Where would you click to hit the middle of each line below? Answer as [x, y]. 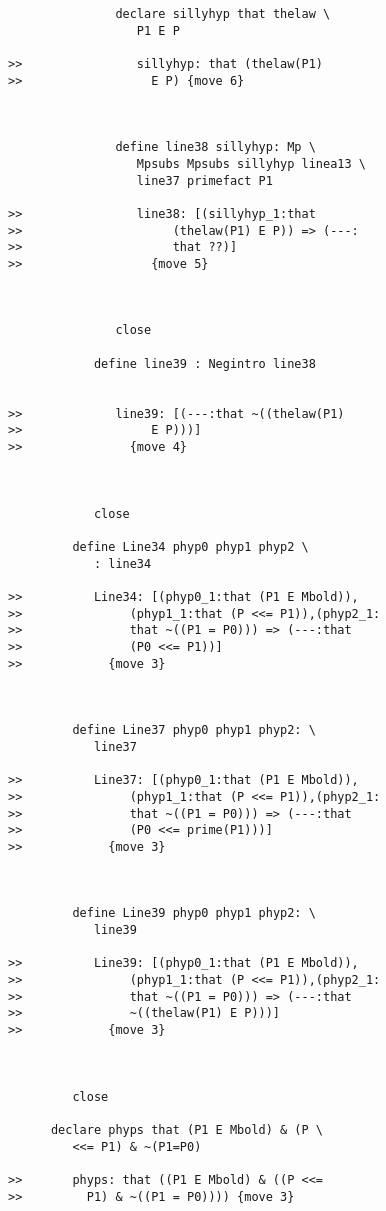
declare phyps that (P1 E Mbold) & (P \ [186, 1129]
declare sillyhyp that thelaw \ [223, 14]
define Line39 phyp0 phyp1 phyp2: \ [194, 913]
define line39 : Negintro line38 [204, 363]
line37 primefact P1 [204, 180]
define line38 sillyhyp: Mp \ [215, 147]
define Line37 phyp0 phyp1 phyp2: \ [194, 730]
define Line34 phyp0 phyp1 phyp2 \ [190, 547]
